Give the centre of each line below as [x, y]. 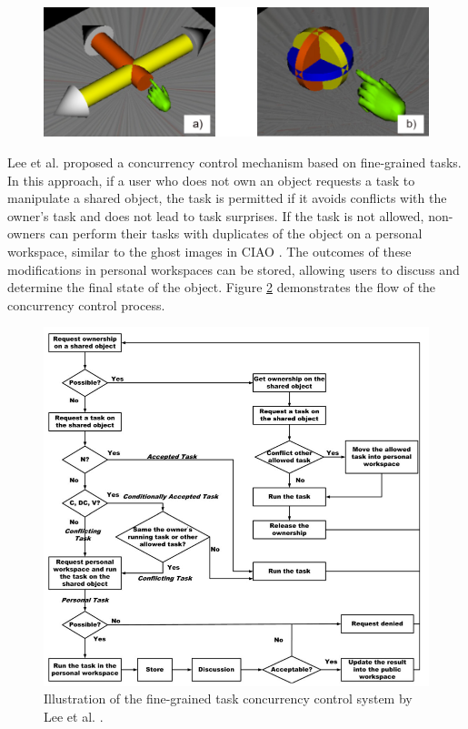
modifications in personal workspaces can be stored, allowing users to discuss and [234, 269]
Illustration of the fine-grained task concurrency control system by [228, 699]
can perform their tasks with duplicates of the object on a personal [236, 233]
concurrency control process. [86, 304]
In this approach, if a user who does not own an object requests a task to [211, 180]
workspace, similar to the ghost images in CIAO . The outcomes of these [209, 251]
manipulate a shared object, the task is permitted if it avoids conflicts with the [227, 198]
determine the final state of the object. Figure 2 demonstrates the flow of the [222, 287]
